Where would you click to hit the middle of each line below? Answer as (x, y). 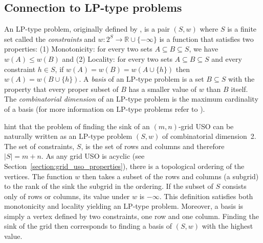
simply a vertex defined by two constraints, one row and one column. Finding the (131, 216)
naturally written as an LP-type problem (68, 136)
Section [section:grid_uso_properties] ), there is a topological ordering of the (124, 166)
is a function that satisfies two (206, 39)
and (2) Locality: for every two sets (117, 58)
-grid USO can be (206, 126)
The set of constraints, (39, 146)
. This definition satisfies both (206, 196)
